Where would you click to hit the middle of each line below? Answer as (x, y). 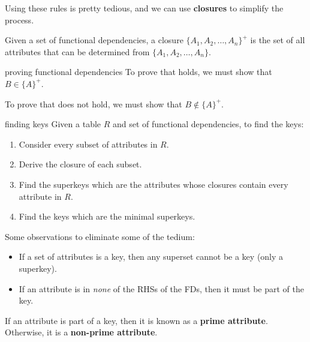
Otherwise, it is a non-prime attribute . (81, 332)
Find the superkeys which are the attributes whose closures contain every (154, 184)
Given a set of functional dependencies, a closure (94, 40)
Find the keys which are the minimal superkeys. (107, 216)
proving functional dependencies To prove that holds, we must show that (139, 72)
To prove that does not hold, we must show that (94, 103)
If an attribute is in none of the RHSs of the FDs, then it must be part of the (162, 288)
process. (19, 19)
